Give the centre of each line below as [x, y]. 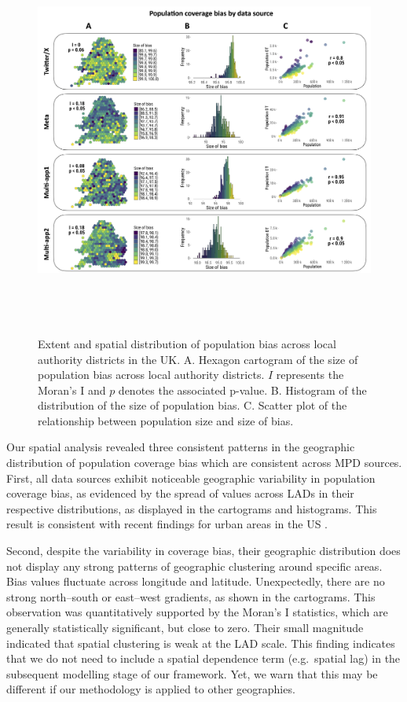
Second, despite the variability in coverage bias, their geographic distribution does [203, 551]
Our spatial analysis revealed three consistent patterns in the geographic [181, 447]
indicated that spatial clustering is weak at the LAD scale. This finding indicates [201, 643]
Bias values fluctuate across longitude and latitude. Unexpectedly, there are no [196, 581]
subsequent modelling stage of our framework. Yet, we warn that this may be [192, 673]
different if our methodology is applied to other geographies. [151, 689]
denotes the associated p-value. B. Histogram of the [242, 390]
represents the [310, 375]
